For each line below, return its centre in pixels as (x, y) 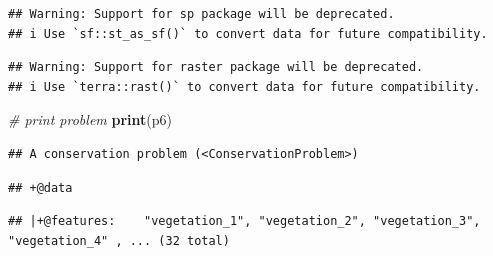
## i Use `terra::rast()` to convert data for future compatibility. (244, 86)
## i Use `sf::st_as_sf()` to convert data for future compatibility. (248, 33)
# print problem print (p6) (90, 119)
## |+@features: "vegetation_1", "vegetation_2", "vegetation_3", (244, 221)
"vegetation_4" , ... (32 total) (119, 240)
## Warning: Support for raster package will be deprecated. (216, 67)
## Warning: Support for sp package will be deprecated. (201, 14)
